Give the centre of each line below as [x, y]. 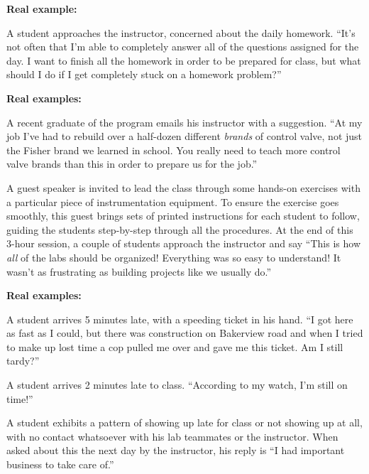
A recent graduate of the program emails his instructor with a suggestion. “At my [184, 122]
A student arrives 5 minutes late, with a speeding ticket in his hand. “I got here [180, 319]
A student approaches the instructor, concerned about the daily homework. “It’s [181, 32]
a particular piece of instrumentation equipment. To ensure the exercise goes [173, 201]
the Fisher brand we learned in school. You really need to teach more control [174, 150]
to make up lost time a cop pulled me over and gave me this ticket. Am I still [175, 346]
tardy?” [23, 361]
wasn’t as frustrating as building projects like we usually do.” [139, 271]
